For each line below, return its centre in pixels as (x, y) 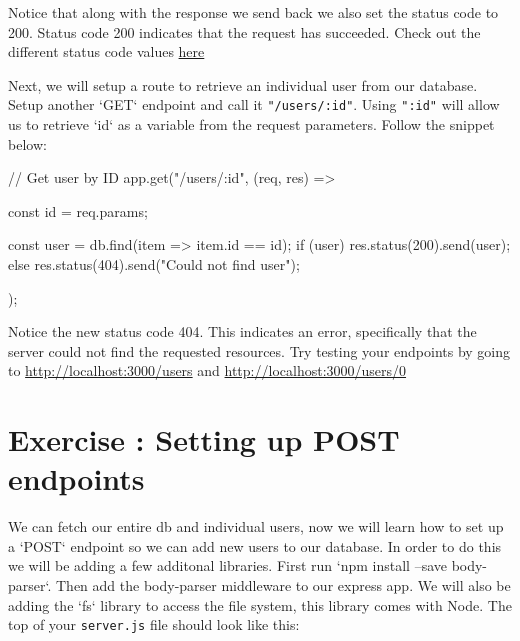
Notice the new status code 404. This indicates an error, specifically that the (242, 331)
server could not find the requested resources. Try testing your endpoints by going (259, 350)
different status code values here (106, 51)
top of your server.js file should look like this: (154, 624)
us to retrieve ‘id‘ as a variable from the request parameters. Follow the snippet (251, 124)
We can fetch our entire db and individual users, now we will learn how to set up (256, 526)
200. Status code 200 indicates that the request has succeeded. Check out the (244, 31)
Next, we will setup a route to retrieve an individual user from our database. (243, 84)
